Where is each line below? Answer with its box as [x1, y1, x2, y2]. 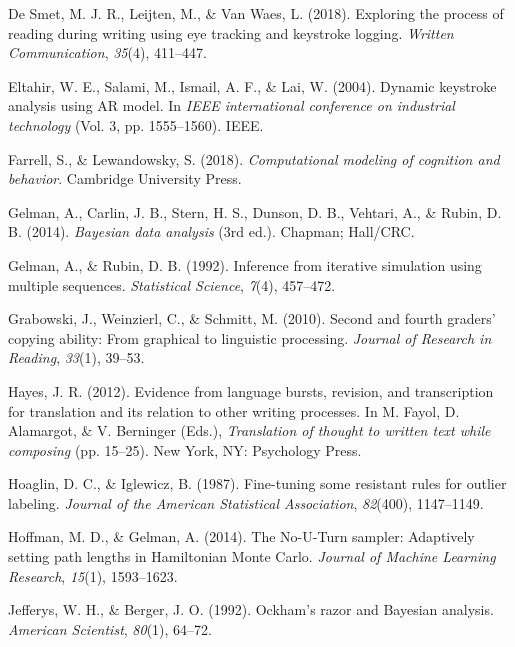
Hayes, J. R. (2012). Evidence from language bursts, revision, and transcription [8, 380, 494, 401]
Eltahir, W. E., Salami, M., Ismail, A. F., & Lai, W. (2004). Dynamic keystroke [8, 75, 497, 96]
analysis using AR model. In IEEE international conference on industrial [8, 95, 455, 116]
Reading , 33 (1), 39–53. [8, 347, 145, 368]
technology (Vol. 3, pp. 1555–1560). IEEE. [8, 114, 264, 135]
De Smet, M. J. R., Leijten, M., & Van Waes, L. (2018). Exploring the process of [8, 3, 504, 23]
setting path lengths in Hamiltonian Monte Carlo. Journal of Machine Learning [8, 546, 496, 567]
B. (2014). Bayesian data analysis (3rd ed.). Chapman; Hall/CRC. [8, 221, 415, 242]
